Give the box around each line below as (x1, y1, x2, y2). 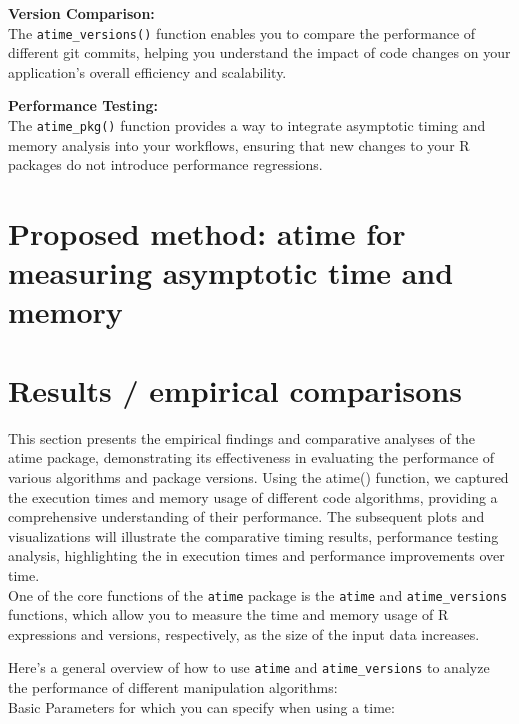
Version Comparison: (8, 3, 155, 23)
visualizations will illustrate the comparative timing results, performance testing (8, 525, 499, 546)
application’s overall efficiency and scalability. (8, 61, 287, 82)
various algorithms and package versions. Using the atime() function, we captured (8, 466, 509, 487)
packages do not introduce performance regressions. (8, 154, 323, 175)
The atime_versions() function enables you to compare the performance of (8, 22, 476, 43)
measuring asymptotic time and (8, 252, 454, 293)
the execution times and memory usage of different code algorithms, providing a (8, 486, 498, 507)
